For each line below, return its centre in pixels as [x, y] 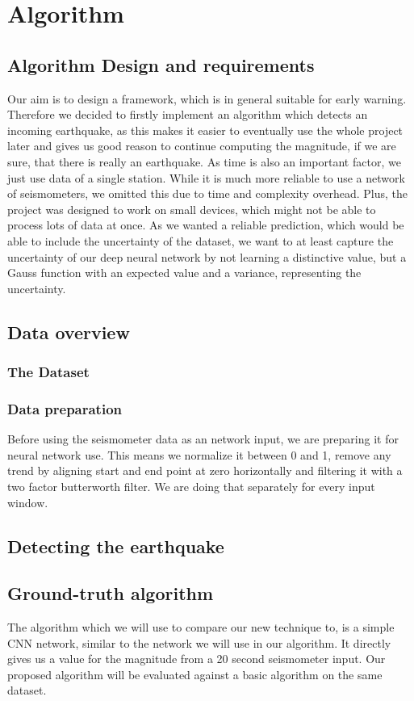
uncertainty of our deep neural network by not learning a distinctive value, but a [207, 256]
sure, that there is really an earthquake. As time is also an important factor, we [204, 161]
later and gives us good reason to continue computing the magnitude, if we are [202, 146]
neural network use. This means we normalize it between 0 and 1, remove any [199, 454]
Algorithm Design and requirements [161, 64]
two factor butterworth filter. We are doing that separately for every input [191, 486]
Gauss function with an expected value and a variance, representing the [184, 273]
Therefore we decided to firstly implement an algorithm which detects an [188, 114]
